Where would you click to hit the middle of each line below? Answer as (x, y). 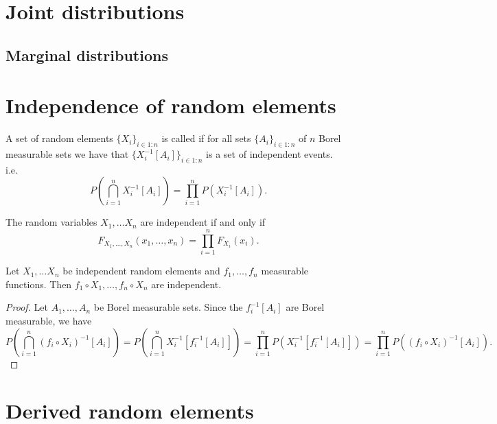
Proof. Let (27, 307)
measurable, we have (49, 320)
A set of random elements (59, 138)
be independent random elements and (141, 271)
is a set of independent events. (269, 154)
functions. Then (39, 284)
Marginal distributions (87, 55)
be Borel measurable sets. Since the (168, 307)
